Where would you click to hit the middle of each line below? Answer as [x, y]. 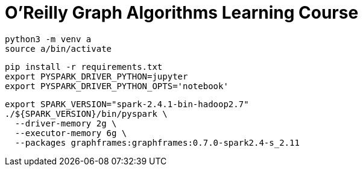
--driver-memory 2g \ [66, 123]
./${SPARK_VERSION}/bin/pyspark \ [86, 113]
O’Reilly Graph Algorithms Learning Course [182, 13]
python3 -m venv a [48, 39]
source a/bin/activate [58, 48]
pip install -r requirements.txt [84, 67]
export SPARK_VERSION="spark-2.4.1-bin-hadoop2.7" [127, 104]
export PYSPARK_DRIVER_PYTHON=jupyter [96, 76]
